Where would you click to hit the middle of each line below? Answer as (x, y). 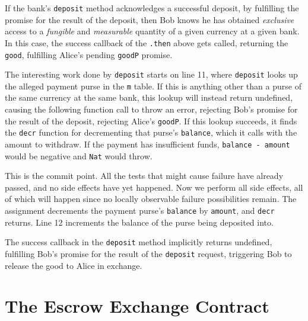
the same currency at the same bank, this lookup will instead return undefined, (149, 97)
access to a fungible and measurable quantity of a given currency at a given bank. (152, 31)
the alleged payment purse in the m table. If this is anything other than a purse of (153, 86)
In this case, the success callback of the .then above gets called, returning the (147, 42)
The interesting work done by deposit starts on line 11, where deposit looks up (151, 74)
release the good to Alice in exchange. (74, 265)
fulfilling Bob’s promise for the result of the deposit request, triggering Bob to (148, 253)
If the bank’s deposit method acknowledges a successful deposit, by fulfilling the (152, 8)
